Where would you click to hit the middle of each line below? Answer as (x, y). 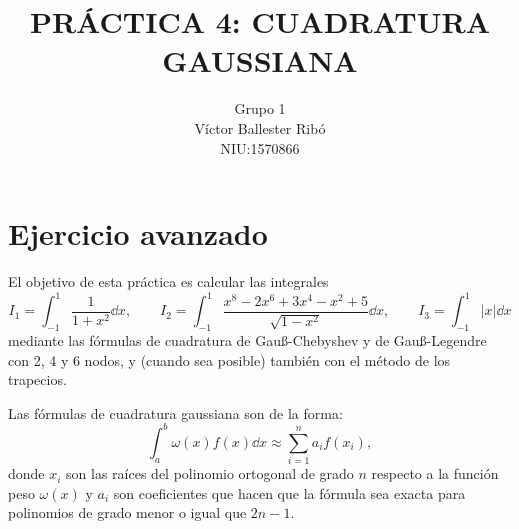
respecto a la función (435, 473)
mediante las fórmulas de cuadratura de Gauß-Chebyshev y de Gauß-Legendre (247, 339)
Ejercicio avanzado (138, 233)
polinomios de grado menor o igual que (127, 512)
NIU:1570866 (260, 147)
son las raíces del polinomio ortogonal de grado (210, 473)
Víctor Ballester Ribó (260, 127)
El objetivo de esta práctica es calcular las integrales (168, 281)
